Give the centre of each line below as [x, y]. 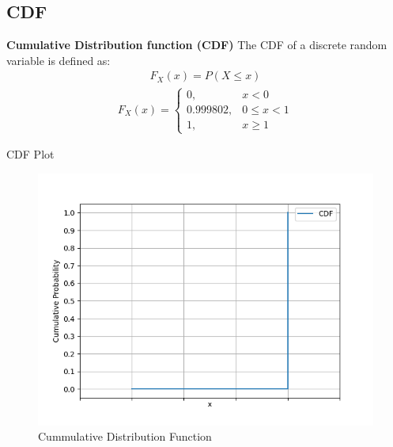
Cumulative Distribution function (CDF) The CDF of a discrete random [197, 45]
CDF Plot [30, 154]
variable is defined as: [59, 60]
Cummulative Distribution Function [125, 436]
